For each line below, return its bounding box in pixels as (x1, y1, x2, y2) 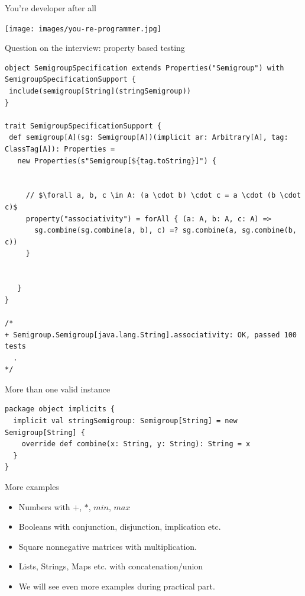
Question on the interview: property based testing (5, 41, 185, 54)
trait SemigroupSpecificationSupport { (5, 121, 161, 130)
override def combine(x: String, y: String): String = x (21, 440, 251, 449)
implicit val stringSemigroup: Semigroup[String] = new (13, 417, 238, 426)
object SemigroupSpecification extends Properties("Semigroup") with (5, 63, 284, 72)
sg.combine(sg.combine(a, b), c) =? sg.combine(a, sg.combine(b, (34, 226, 297, 235)
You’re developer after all (5, 2, 96, 14)
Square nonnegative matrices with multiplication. (18, 540, 197, 552)
